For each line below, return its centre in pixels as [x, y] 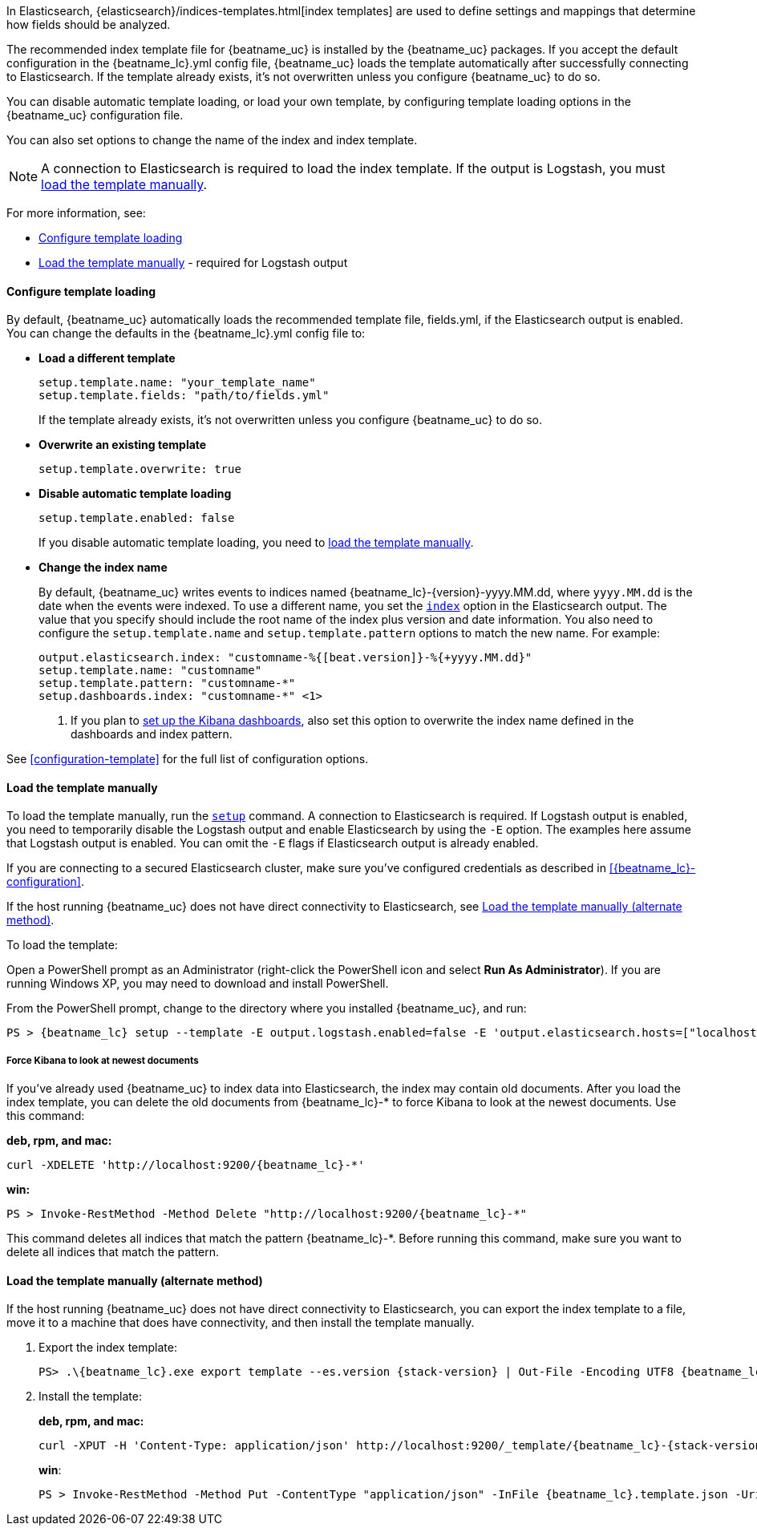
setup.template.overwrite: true [140, 469]
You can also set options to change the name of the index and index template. [212, 140]
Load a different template [107, 358]
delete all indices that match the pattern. [113, 1252]
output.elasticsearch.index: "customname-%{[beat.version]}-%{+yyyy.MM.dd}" [285, 658]
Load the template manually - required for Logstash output [193, 263]
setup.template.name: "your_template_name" [177, 383]
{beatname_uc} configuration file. [95, 115]
